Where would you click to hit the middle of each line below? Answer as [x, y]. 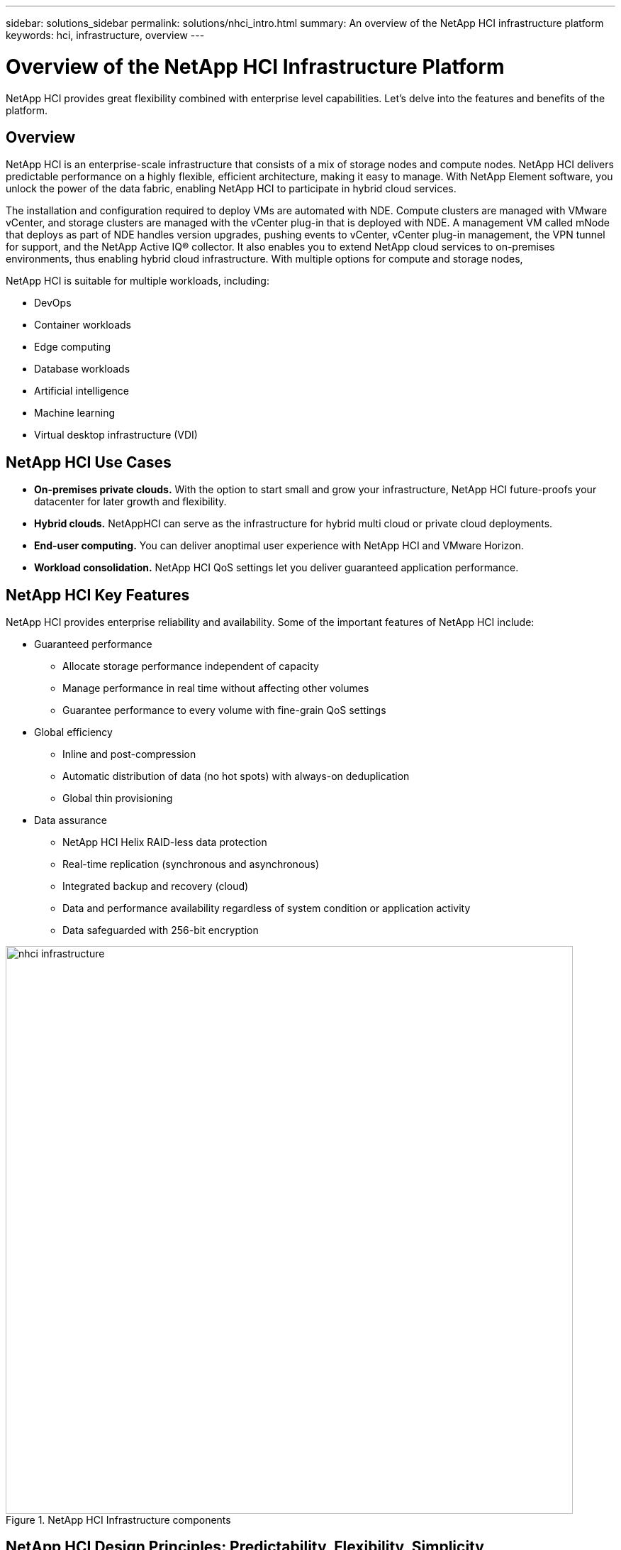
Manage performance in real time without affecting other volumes [216, 688]
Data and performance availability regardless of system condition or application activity [267, 908]
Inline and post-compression [129, 754]
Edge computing [73, 347]
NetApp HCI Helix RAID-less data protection [165, 842]
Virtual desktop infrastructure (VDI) [116, 435]
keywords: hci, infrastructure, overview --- [105, 35]
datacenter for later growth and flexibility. [130, 502]
